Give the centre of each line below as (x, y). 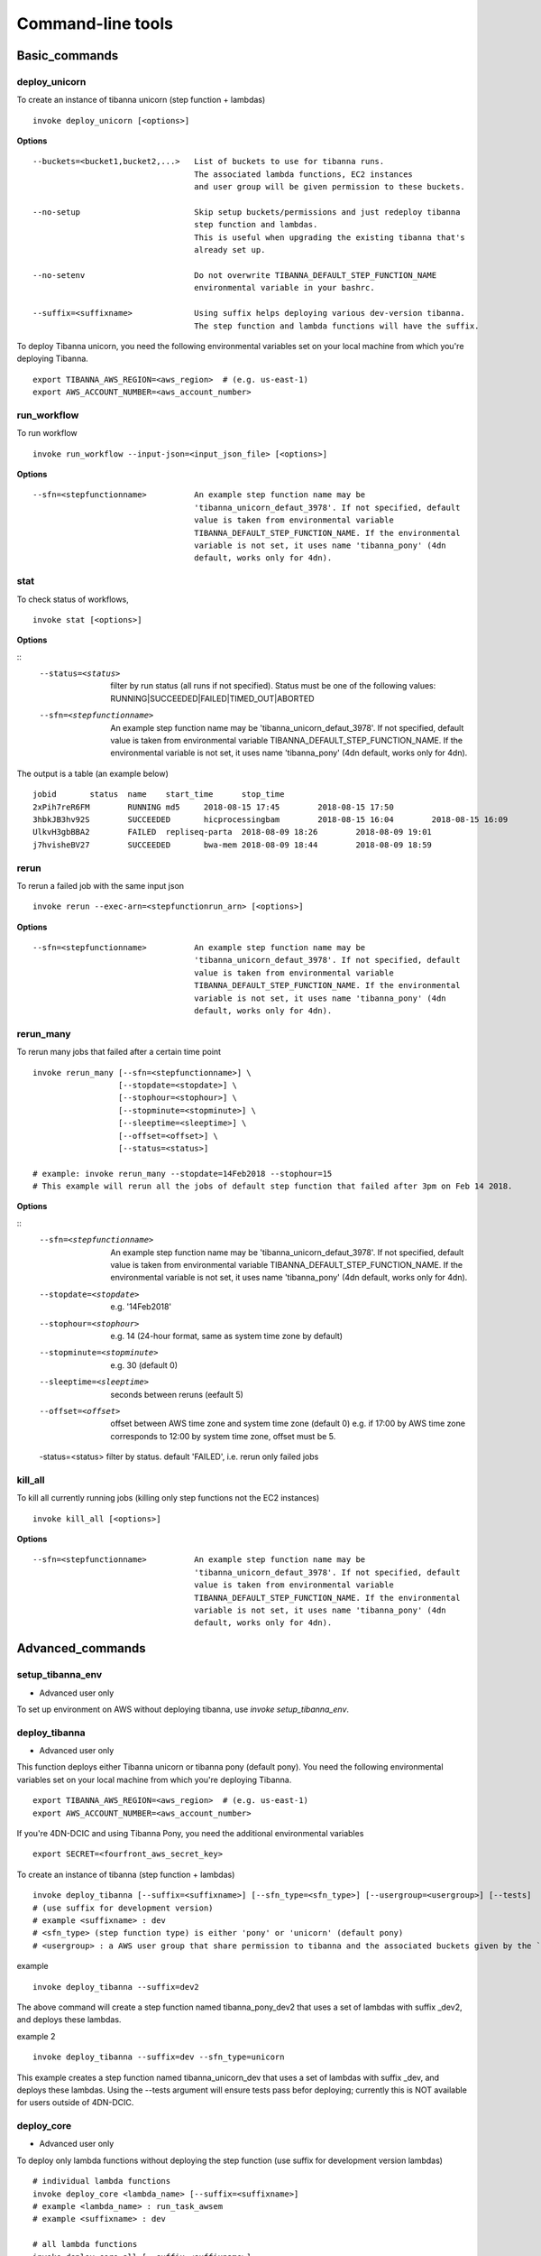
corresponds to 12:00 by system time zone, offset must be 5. (223, 1436)
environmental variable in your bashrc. (284, 288)
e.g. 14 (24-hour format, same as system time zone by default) (226, 1336)
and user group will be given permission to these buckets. (330, 187)
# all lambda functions (85, 2244)
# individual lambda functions (102, 2181)
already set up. (230, 250)
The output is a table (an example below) (92, 773)
